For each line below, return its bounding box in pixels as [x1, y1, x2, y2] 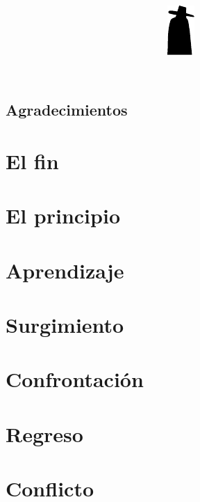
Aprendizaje [6, 256, 124, 284]
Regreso [6, 419, 83, 448]
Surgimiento [6, 311, 124, 339]
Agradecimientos [6, 99, 128, 120]
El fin [6, 146, 59, 175]
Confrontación [6, 365, 144, 393]
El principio [6, 201, 120, 230]
